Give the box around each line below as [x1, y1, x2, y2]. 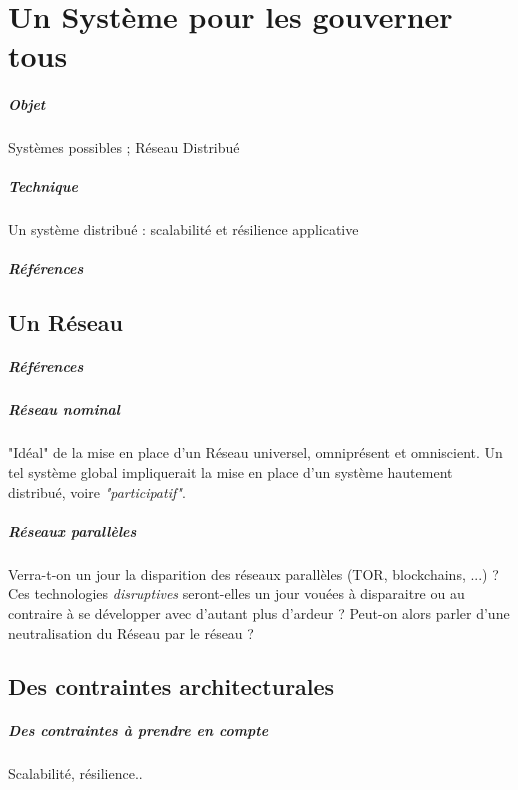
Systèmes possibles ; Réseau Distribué [8, 137, 240, 158]
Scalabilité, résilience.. [8, 763, 143, 784]
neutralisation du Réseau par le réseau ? [8, 622, 254, 643]
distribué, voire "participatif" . [8, 481, 186, 502]
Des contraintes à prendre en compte [8, 720, 269, 741]
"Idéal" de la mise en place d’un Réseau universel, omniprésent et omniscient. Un [8, 442, 503, 463]
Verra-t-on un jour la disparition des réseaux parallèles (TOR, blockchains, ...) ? [8, 563, 499, 584]
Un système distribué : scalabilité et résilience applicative [8, 219, 359, 240]
